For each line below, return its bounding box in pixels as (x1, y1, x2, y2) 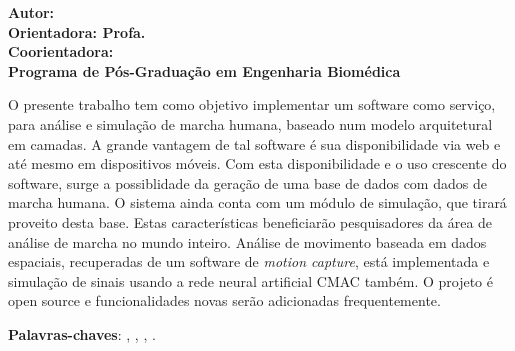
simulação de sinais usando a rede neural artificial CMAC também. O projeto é (8, 270, 494, 291)
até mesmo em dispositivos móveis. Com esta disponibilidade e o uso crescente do (8, 153, 507, 174)
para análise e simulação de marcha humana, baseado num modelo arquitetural (8, 113, 493, 134)
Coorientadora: (8, 41, 114, 62)
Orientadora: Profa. (8, 21, 146, 42)
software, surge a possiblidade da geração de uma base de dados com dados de (8, 172, 487, 193)
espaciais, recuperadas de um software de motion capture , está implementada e (8, 251, 490, 272)
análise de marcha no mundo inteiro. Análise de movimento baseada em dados (8, 231, 487, 252)
